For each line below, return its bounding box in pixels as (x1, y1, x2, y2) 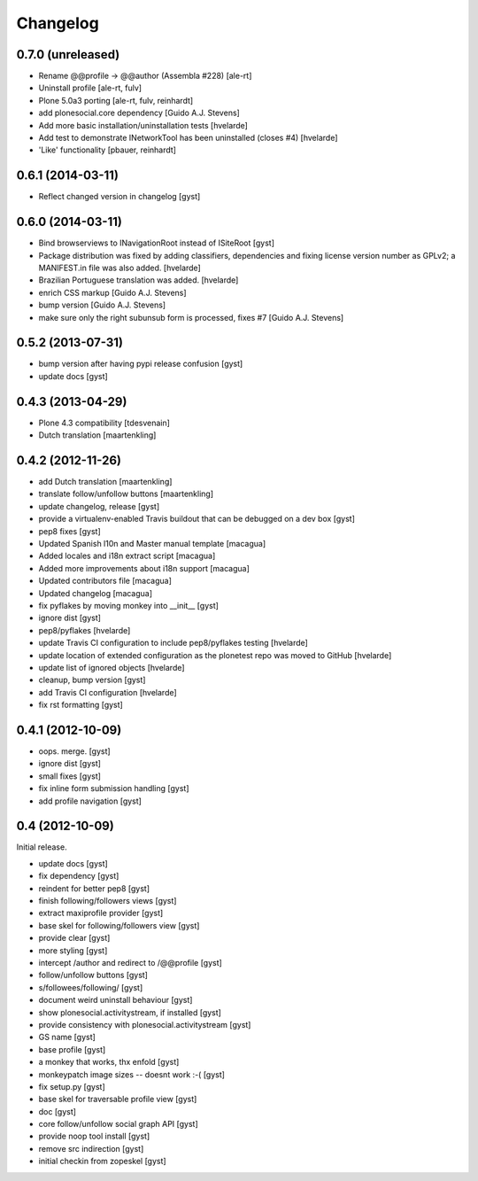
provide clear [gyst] (38, 933, 111, 944)
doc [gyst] (38, 1106, 77, 1116)
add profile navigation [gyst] (38, 796, 142, 806)
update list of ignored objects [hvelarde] (38, 662, 185, 672)
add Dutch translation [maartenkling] (38, 477, 173, 487)
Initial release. (16, 842, 67, 852)
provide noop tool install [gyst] (38, 1130, 150, 1142)
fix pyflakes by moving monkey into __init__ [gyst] (38, 600, 219, 610)
